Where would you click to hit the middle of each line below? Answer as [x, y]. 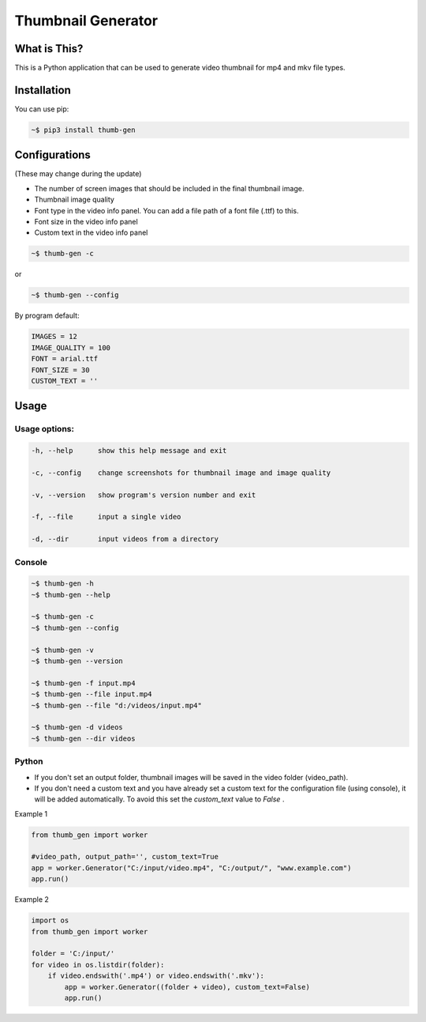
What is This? [49, 49]
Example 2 [32, 899]
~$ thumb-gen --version [77, 661]
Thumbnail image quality [74, 200]
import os [50, 920]
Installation [43, 90]
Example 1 [31, 813]
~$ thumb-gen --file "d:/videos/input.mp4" [117, 705]
